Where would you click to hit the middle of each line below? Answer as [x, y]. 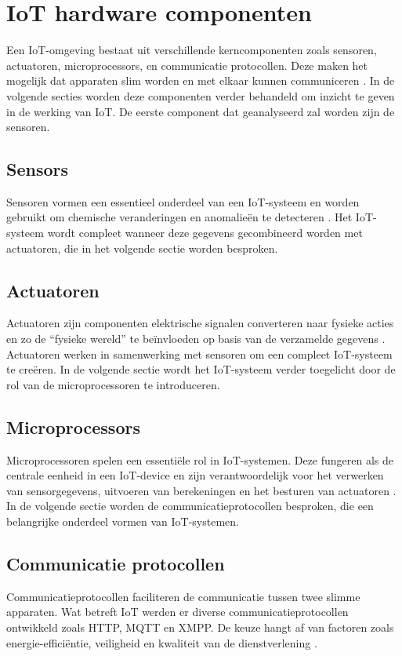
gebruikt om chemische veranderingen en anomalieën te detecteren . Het [179, 217]
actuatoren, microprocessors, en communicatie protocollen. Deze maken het [187, 65]
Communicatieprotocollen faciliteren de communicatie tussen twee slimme [183, 596]
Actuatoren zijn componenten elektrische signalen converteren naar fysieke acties [200, 323]
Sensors [38, 169]
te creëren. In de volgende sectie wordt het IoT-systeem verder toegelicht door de [201, 369]
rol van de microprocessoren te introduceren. [113, 384]
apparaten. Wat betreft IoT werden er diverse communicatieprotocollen [177, 612]
